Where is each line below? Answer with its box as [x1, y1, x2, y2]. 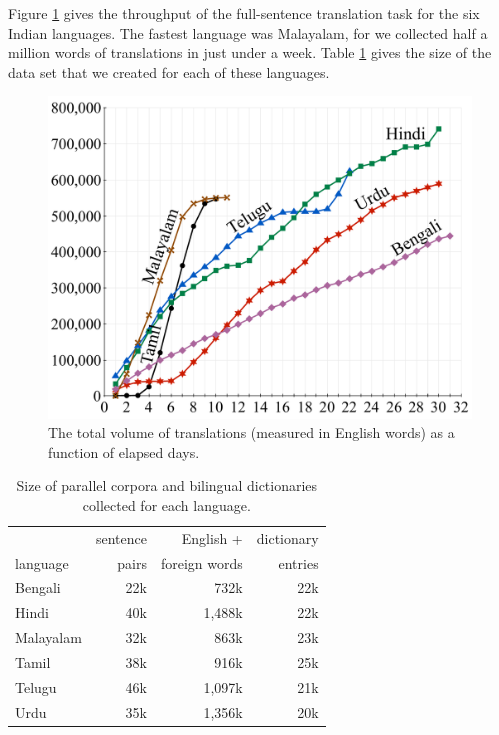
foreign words [160, 552, 243, 573]
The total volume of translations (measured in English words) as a [48, 422, 455, 443]
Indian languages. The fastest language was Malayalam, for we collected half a [8, 22, 488, 43]
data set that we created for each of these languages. [8, 61, 330, 82]
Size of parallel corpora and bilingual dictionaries [16, 475, 318, 496]
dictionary [256, 527, 319, 548]
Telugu [15, 676, 57, 697]
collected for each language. [82, 494, 251, 515]
